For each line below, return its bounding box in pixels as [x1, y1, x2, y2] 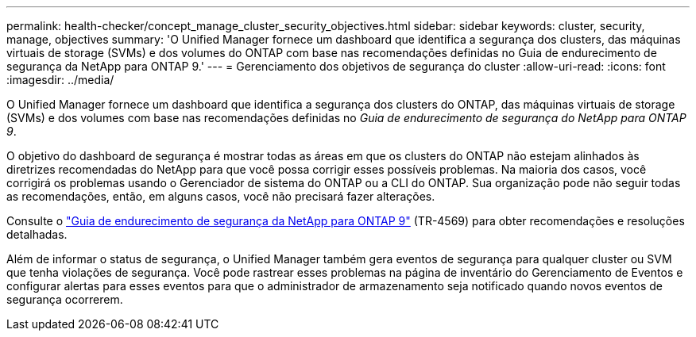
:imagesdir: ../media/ [6, 73, 114, 86]
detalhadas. [6, 228, 68, 241]
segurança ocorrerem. [6, 293, 123, 306]
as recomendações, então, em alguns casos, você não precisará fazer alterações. [6, 190, 435, 203]
